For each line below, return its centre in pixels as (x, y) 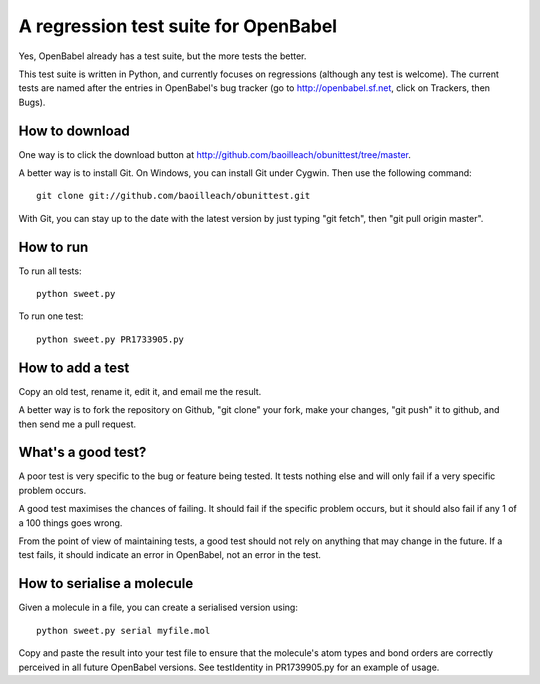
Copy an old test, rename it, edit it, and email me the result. (140, 391)
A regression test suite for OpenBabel (178, 26)
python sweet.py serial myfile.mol (123, 630)
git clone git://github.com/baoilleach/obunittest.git (173, 196)
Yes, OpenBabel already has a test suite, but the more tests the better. (162, 56)
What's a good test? (82, 452)
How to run (53, 246)
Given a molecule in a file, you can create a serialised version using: (158, 607)
